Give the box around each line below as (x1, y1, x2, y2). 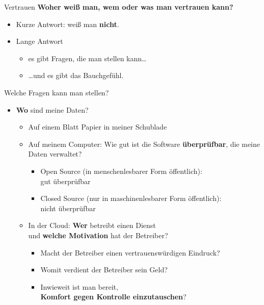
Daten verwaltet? (28, 148, 82, 159)
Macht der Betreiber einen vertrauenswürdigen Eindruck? (40, 247, 220, 258)
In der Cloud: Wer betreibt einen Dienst (28, 220, 156, 231)
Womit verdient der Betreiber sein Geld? (40, 264, 168, 275)
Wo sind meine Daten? (16, 104, 89, 115)
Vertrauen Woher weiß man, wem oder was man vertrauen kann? (4, 2, 233, 12)
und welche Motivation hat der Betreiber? (28, 230, 168, 240)
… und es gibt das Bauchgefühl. (28, 70, 124, 81)
